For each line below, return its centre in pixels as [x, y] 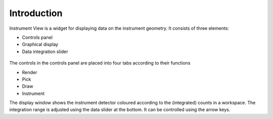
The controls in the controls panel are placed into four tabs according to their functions [100, 63]
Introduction [36, 13]
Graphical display [40, 44]
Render [30, 72]
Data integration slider [45, 51]
